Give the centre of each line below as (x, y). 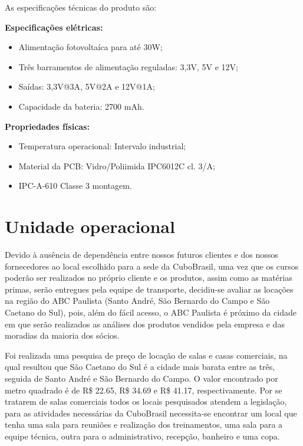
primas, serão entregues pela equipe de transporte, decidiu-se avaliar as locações (149, 289)
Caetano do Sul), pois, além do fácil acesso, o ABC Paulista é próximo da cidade (151, 312)
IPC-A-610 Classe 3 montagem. (75, 186)
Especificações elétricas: (54, 27)
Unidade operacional (90, 226)
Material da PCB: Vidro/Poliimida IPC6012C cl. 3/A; (117, 165)
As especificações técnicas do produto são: (81, 7)
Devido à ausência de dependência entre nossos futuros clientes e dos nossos (141, 255)
